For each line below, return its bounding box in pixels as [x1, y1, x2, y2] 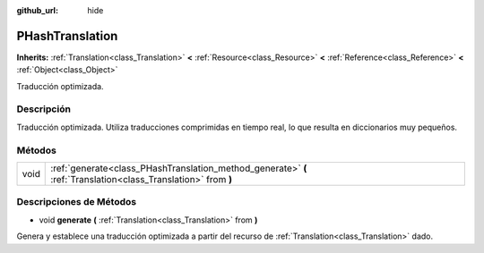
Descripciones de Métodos [16, 196, 137, 208]
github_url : [16, 5, 58, 15]
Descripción [16, 103, 72, 115]
